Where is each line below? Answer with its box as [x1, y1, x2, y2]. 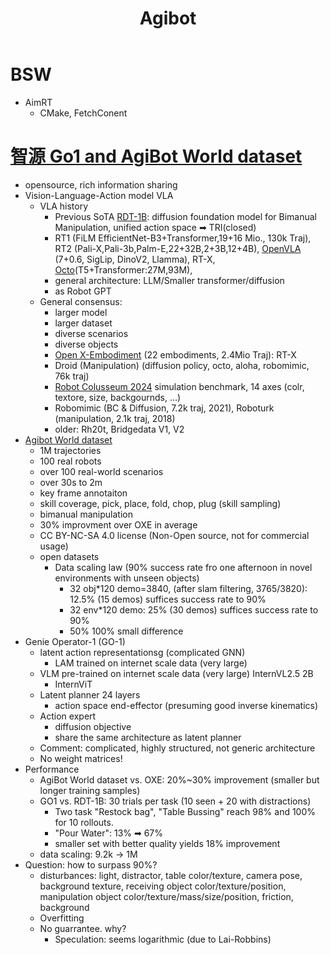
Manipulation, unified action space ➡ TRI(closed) [54, 221, 257, 233]
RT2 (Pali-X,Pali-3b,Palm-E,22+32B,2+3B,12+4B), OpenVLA [54, 242, 302, 254]
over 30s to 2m [39, 476, 103, 488]
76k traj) [54, 370, 90, 382]
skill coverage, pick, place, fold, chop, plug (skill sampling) [39, 497, 282, 509]
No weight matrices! [39, 752, 123, 764]
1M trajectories [39, 444, 102, 456]
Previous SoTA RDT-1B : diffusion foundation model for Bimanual [54, 210, 317, 222]
